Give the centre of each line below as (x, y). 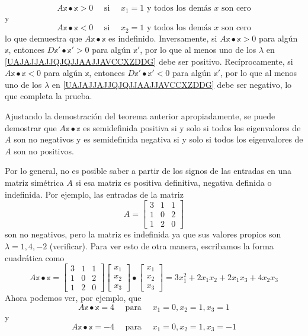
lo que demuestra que (44, 38)
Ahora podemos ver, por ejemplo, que (73, 298)
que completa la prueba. (49, 96)
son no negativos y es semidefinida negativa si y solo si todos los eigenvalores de (158, 139)
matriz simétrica (34, 183)
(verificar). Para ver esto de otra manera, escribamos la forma (161, 245)
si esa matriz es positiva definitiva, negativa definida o (174, 183)
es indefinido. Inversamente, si (163, 38)
